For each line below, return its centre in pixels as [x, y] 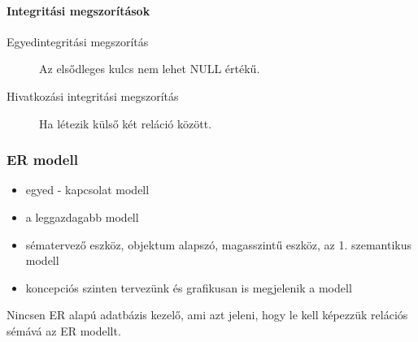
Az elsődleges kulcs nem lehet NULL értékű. [150, 69]
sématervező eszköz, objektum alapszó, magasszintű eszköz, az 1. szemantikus [219, 244]
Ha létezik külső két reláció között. [126, 123]
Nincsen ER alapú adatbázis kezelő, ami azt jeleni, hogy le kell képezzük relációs [207, 315]
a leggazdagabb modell [82, 216]
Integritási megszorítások [78, 10]
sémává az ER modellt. [64, 330]
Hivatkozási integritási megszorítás [93, 95]
